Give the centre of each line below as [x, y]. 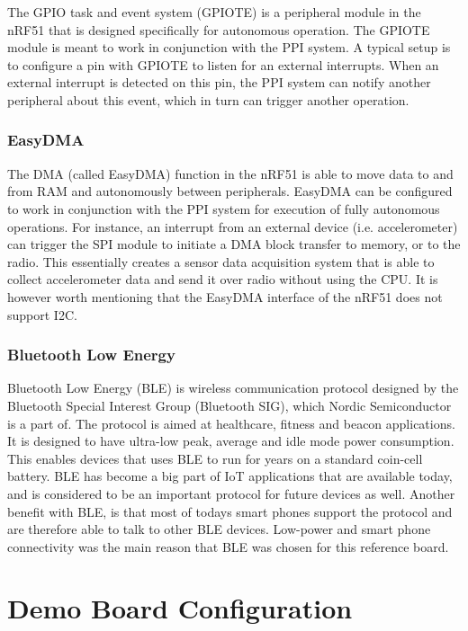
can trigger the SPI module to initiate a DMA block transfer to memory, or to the [234, 244]
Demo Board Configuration [180, 608]
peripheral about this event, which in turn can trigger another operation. [208, 99]
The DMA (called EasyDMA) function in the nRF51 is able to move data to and [230, 173]
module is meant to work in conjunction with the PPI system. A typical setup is [229, 47]
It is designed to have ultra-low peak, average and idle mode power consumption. [231, 441]
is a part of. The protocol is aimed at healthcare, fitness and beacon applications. [231, 423]
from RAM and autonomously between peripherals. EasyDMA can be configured [230, 191]
